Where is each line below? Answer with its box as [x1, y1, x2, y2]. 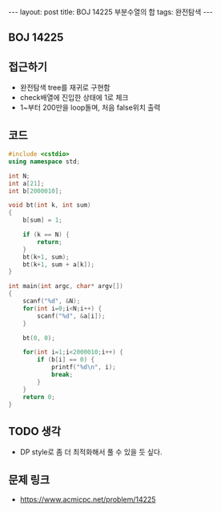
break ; [50, 370, 74, 379]
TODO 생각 [8, 424, 62, 438]
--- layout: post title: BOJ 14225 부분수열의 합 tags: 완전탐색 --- [8, 7, 214, 17]
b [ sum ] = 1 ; [22, 216, 62, 225]
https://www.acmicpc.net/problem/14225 [19, 494, 156, 505]
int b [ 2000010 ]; [8, 186, 62, 195]
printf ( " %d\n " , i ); [50, 363, 116, 371]
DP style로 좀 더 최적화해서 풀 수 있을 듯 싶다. [19, 447, 163, 457]
